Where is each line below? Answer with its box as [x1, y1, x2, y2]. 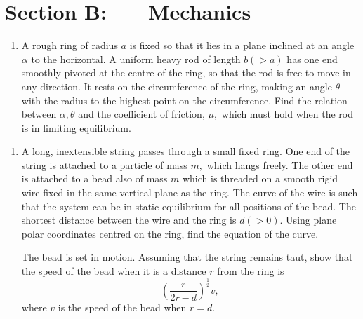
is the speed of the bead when [58, 299, 187, 314]
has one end [286, 51, 338, 66]
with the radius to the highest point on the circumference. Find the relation [21, 93, 348, 107]
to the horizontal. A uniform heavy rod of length [31, 51, 241, 66]
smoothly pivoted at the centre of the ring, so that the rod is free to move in [21, 65, 351, 80]
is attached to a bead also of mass [21, 171, 168, 186]
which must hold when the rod [221, 107, 353, 121]
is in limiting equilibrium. [21, 120, 131, 135]
